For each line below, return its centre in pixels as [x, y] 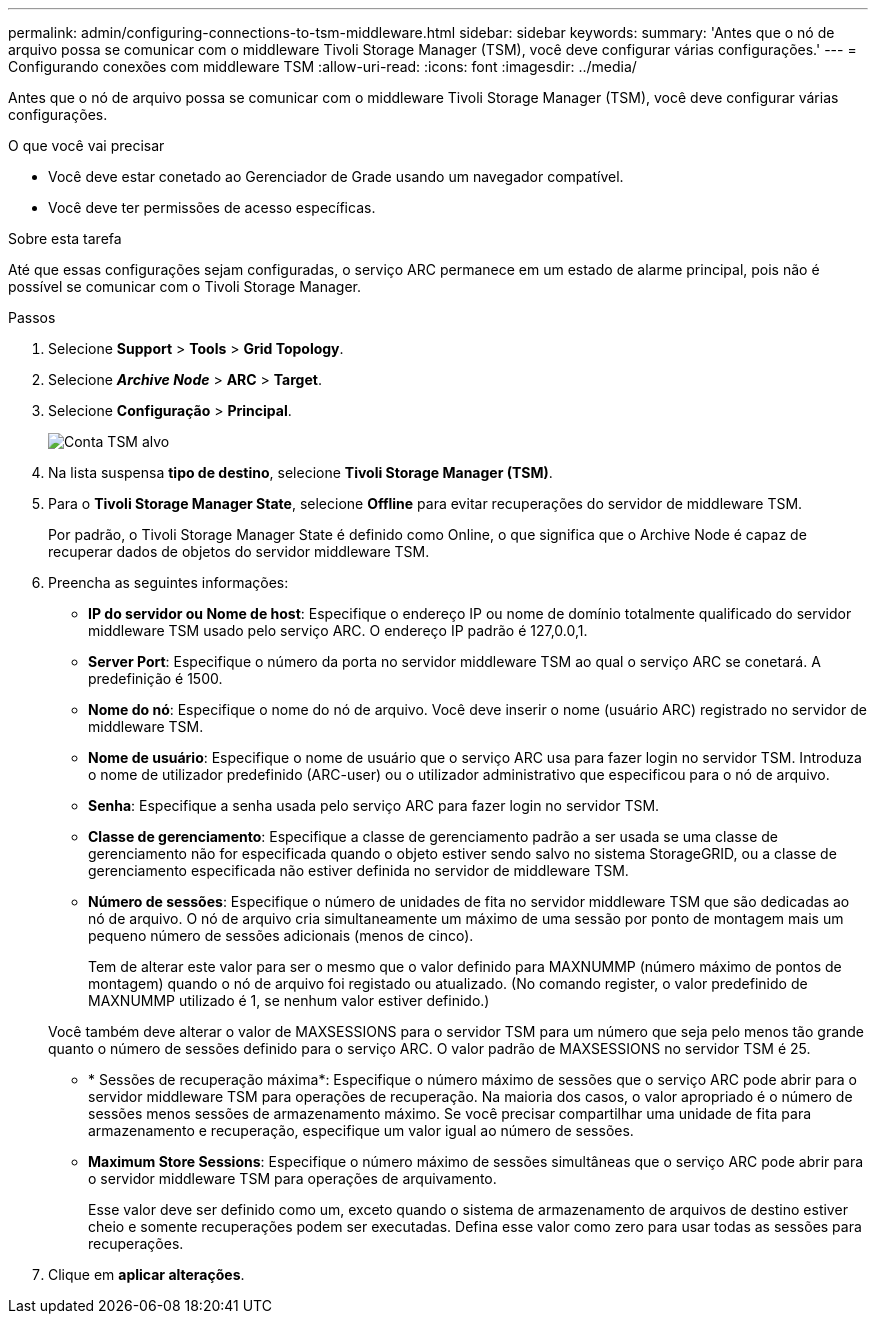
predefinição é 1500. [155, 678]
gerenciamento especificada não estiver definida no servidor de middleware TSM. [358, 870]
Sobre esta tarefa [65, 238]
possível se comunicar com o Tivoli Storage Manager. [185, 286]
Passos [32, 317]
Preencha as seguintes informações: [168, 582]
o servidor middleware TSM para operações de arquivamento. [292, 1178]
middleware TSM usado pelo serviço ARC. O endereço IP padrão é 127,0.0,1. [338, 630]
